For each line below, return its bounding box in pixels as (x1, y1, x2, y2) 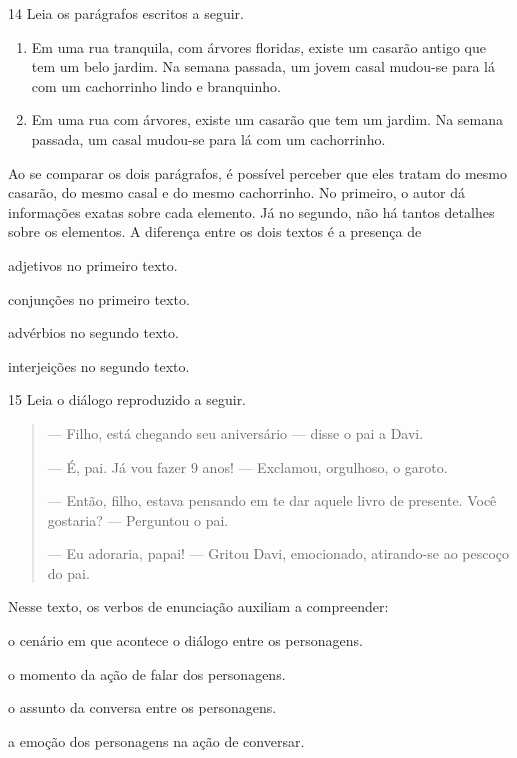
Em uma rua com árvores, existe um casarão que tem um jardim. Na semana (31, 109, 503, 130)
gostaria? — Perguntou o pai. (47, 509, 229, 530)
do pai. (47, 562, 90, 583)
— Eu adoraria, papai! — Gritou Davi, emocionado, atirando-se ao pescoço (47, 543, 510, 564)
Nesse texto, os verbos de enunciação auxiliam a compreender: (8, 596, 389, 617)
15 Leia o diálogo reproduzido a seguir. (8, 389, 247, 410)
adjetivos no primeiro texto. (8, 254, 178, 275)
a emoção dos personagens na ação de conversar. (8, 730, 305, 751)
